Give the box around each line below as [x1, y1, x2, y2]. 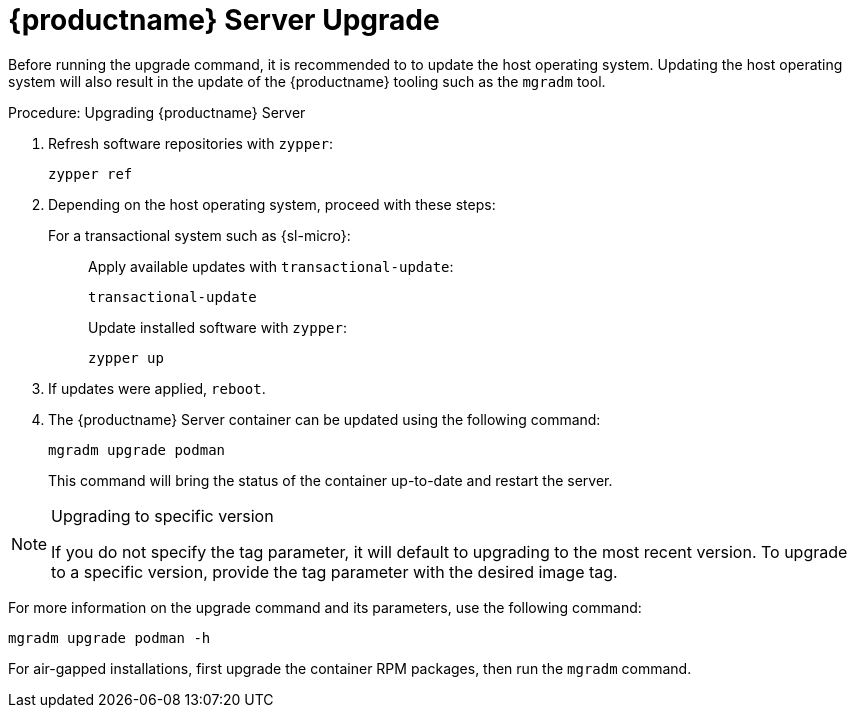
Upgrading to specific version [51, 505, 274, 526]
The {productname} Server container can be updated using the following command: [48, 410, 601, 428]
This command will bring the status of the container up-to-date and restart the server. [48, 471, 613, 489]
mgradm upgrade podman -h [8, 629, 211, 646]
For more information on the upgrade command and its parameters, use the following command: [8, 598, 642, 616]
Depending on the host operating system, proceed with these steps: [48, 195, 496, 213]
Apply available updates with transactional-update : [88, 257, 454, 275]
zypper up [88, 349, 164, 366]
